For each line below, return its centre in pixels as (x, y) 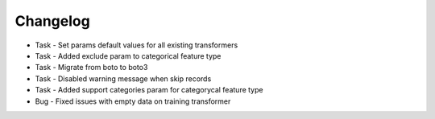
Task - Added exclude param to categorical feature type (128, 55)
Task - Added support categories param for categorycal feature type (149, 90)
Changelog (52, 21)
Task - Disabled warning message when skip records (123, 78)
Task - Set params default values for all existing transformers (137, 45)
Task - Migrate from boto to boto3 (91, 68)
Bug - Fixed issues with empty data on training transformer (133, 101)
